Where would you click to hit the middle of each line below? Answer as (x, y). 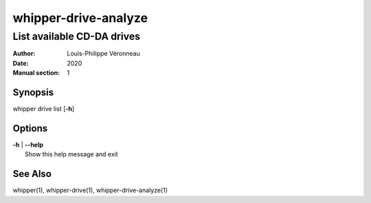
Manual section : (36, 73)
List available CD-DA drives (77, 36)
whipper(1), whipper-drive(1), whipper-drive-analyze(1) (90, 190)
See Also (32, 174)
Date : (21, 63)
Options (30, 128)
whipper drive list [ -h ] (44, 109)
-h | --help (28, 145)
